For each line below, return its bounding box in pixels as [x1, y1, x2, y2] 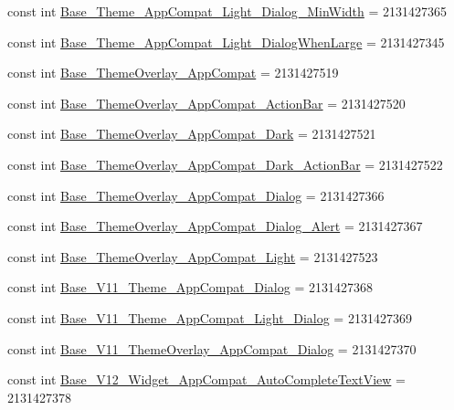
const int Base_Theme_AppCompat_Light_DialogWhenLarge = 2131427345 [7, 32, 445, 51]
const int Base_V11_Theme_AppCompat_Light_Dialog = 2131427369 [7, 308, 412, 327]
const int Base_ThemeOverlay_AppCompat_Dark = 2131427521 [7, 124, 376, 143]
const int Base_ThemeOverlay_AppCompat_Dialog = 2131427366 [7, 185, 385, 205]
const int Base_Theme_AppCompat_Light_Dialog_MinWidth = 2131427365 [7, 2, 448, 20]
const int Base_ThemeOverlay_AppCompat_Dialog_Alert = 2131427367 [7, 216, 423, 236]
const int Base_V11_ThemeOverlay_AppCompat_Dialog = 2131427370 [7, 339, 417, 358]
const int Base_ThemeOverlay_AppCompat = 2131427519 [7, 63, 339, 82]
